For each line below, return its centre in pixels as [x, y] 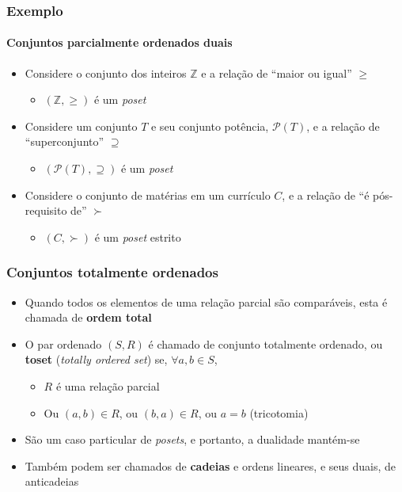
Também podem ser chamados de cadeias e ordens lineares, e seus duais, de [210, 465]
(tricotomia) [279, 412]
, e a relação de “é [326, 195]
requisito [46, 210]
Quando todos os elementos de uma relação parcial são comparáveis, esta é [206, 301]
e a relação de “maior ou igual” [277, 72]
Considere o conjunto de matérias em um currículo [148, 195]
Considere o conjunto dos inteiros [106, 72]
